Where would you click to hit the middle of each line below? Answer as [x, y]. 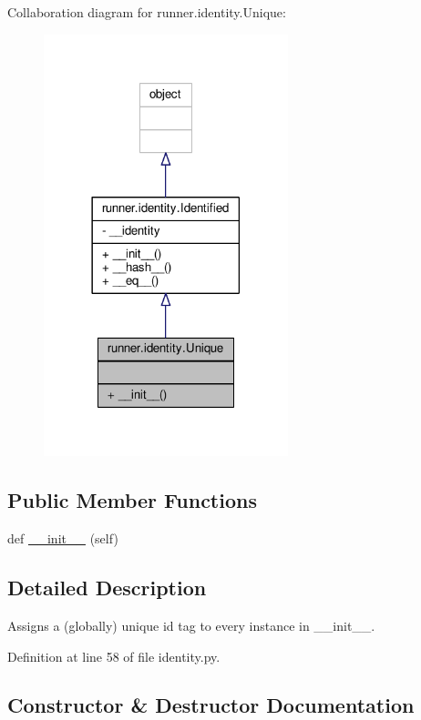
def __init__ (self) [63, 538]
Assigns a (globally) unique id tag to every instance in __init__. [191, 625]
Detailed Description [107, 588]
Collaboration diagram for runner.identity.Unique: [147, 12]
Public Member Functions [132, 500]
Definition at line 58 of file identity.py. [114, 656]
